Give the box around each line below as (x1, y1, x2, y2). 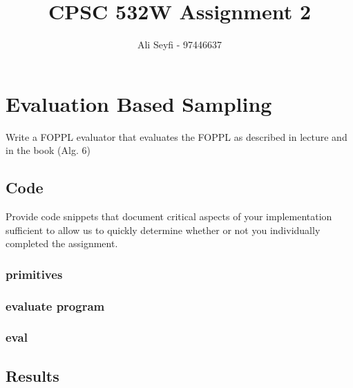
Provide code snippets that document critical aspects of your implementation (6, 209, 332, 224)
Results (6, 365, 59, 386)
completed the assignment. (6, 236, 118, 251)
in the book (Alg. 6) (6, 143, 90, 157)
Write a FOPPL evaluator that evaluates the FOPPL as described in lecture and (6, 129, 347, 144)
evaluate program (6, 297, 105, 314)
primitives (6, 265, 63, 282)
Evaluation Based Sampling (6, 89, 272, 117)
